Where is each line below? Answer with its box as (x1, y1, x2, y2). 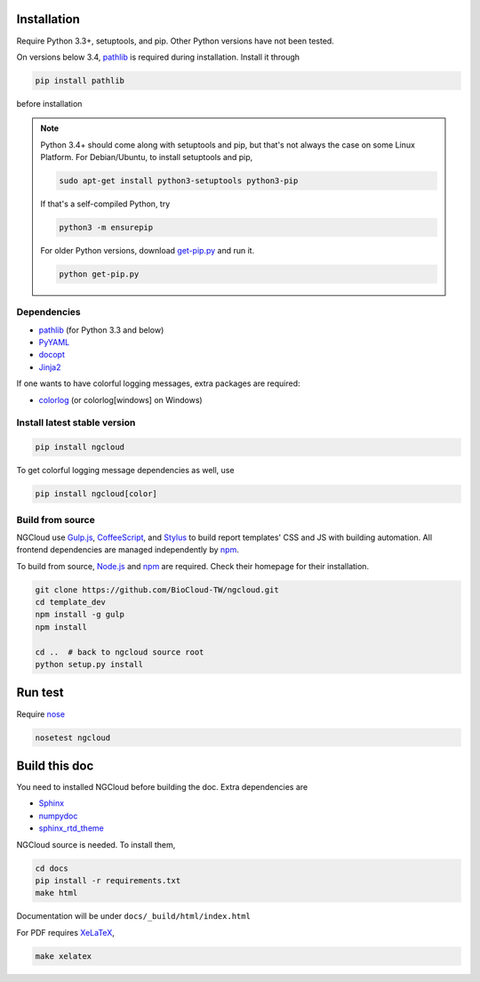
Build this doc (16, 758, 94, 773)
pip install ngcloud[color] (35, 489, 157, 499)
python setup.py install (35, 659, 144, 670)
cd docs (35, 863, 68, 873)
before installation (16, 98, 83, 109)
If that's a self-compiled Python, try (40, 198, 171, 209)
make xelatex (35, 951, 92, 961)
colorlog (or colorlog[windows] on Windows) (38, 394, 204, 405)
